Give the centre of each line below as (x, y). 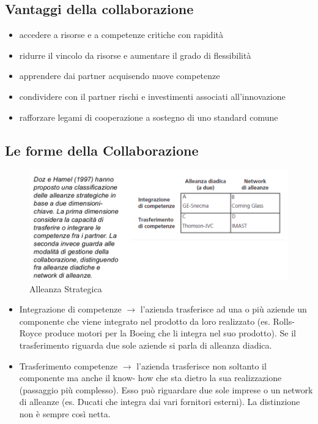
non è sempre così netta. (65, 413)
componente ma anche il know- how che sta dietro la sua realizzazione (150, 378)
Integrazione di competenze (70, 309)
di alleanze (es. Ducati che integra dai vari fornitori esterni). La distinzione (160, 402)
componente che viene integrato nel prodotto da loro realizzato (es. (145, 321)
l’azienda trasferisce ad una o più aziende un (224, 309)
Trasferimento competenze (68, 365)
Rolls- (284, 321)
